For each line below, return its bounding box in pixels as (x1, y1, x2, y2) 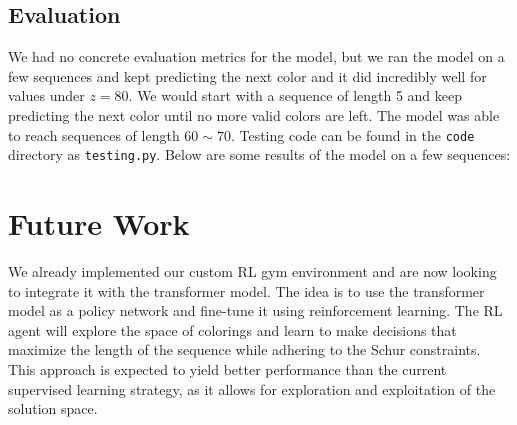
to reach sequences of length (8, 124, 180, 145)
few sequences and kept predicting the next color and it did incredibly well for (8, 65, 487, 86)
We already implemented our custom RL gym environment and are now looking (8, 261, 497, 282)
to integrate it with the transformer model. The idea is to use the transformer (8, 280, 485, 301)
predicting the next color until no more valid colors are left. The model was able (8, 104, 500, 125)
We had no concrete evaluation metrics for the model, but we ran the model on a (8, 46, 505, 67)
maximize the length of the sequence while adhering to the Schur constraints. (8, 339, 481, 360)
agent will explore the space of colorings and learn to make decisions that (8, 319, 457, 340)
